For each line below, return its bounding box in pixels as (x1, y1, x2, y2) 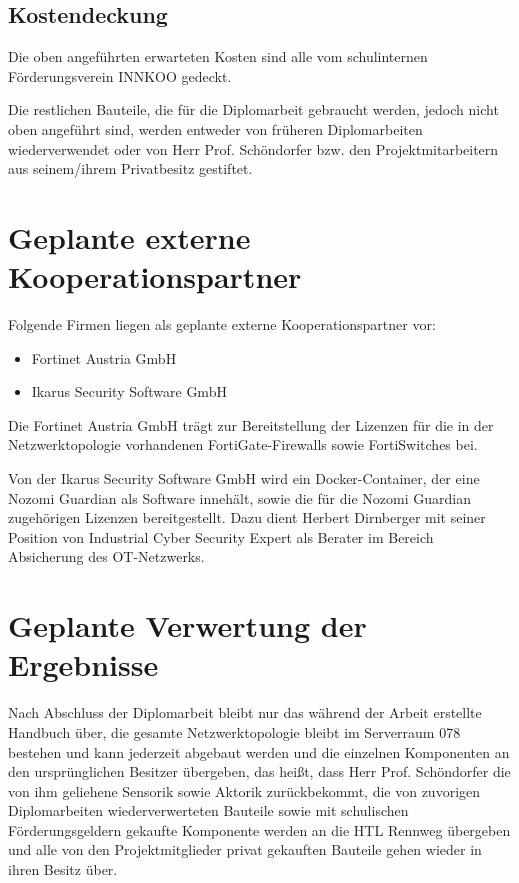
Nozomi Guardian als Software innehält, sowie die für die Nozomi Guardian (8, 487, 471, 508)
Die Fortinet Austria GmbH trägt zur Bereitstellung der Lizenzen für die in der (8, 414, 494, 435)
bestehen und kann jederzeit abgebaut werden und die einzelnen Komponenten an (8, 741, 510, 762)
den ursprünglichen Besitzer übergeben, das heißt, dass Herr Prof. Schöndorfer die (8, 761, 511, 782)
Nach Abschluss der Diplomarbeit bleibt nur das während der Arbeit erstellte (8, 702, 482, 723)
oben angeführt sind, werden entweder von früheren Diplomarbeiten (8, 118, 423, 139)
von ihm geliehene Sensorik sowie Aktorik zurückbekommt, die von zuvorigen (8, 780, 481, 801)
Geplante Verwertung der (8, 605, 367, 646)
